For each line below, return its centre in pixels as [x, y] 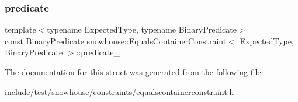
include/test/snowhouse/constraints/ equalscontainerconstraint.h [119, 91]
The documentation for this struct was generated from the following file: [134, 72]
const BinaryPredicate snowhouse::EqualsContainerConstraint [116, 41]
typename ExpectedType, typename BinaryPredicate [142, 29]
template [20, 29]
